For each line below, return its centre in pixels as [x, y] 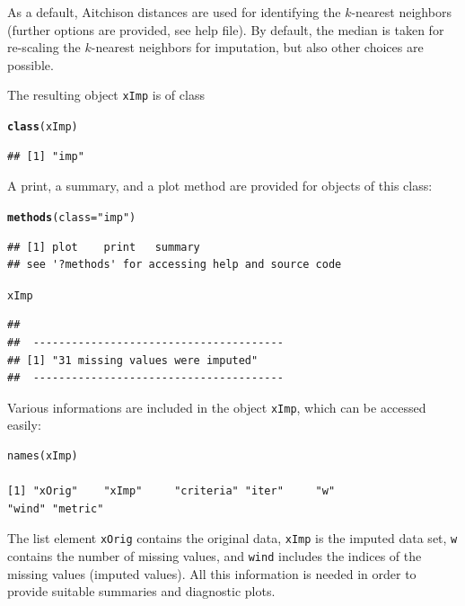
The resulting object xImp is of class [106, 95]
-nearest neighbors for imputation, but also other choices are [257, 47]
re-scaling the [44, 47]
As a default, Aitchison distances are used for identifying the [174, 12]
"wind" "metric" [56, 508]
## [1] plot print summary [104, 247]
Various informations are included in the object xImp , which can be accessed [217, 407]
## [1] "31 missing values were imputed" [133, 360]
